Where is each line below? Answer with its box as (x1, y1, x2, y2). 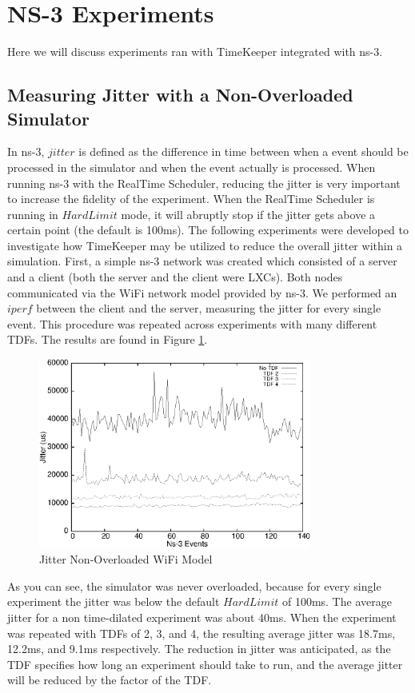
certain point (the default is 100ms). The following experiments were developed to (7, 221, 409, 238)
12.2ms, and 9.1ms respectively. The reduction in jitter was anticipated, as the (7, 640, 391, 657)
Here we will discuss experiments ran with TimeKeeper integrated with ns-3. (7, 43, 383, 60)
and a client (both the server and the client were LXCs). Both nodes (7, 269, 343, 285)
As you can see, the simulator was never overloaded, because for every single (7, 577, 381, 594)
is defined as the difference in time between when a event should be (78, 143, 409, 160)
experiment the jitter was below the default (7, 593, 220, 610)
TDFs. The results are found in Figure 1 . (7, 331, 208, 348)
